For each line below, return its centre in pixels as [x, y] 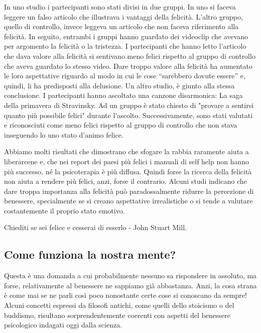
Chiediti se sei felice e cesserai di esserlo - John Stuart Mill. [95, 227]
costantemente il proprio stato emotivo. [64, 210]
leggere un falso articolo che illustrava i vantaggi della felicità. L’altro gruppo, [123, 16]
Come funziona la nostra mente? [90, 254]
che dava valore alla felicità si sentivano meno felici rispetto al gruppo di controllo [130, 55]
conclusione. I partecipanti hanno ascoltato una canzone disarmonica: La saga [123, 95]
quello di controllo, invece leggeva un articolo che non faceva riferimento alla [121, 26]
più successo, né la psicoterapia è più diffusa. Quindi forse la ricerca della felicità [128, 171]
